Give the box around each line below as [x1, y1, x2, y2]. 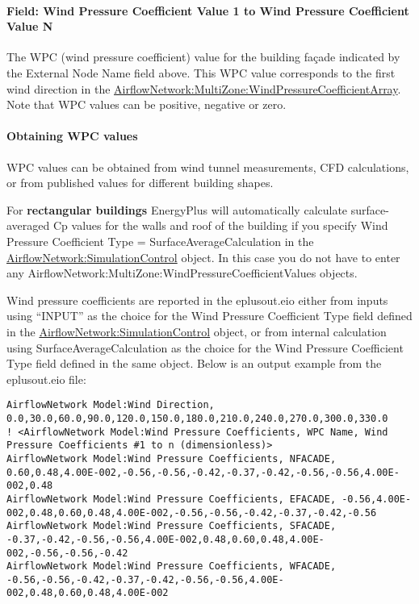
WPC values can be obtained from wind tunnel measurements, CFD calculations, [6, 158, 409, 175]
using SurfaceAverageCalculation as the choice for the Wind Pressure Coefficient [6, 339, 404, 356]
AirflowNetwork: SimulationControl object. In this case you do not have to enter [6, 248, 400, 265]
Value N [6, 18, 53, 35]
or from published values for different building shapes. [6, 174, 274, 191]
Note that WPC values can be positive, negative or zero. [6, 96, 287, 113]
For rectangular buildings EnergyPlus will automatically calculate [6, 201, 348, 218]
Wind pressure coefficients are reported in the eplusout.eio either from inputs [6, 291, 388, 308]
